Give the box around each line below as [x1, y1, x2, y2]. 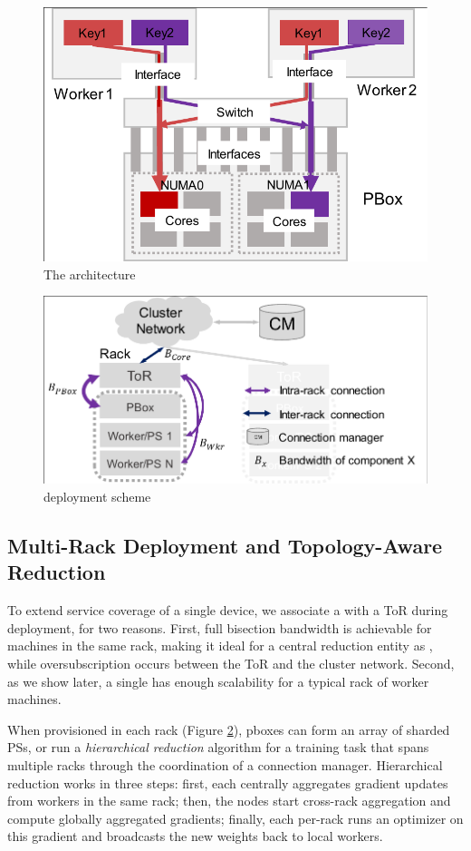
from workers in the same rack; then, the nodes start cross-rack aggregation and [7, 791, 451, 810]
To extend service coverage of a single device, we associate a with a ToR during [7, 601, 448, 620]
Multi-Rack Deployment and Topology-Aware [7, 531, 443, 559]
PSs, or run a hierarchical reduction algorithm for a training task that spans [7, 738, 429, 757]
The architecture [43, 264, 136, 283]
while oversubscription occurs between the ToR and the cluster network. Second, [7, 653, 455, 672]
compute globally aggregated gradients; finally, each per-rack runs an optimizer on [7, 808, 464, 827]
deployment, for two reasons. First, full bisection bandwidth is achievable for [7, 618, 432, 637]
